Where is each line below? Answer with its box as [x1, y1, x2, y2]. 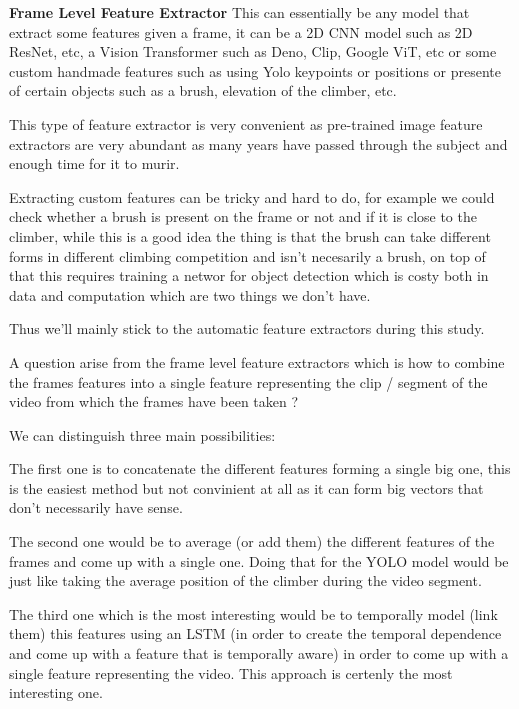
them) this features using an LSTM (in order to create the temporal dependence [9, 623, 502, 644]
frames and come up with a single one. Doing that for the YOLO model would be [9, 550, 509, 571]
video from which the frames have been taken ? [9, 391, 299, 412]
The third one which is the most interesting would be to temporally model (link [9, 603, 498, 624]
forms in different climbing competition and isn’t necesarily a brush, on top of [9, 245, 486, 266]
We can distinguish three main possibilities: [9, 424, 276, 445]
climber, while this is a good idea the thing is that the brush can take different [9, 225, 491, 246]
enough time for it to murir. [9, 153, 180, 174]
